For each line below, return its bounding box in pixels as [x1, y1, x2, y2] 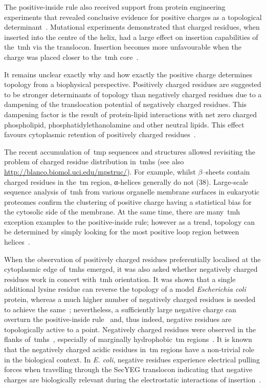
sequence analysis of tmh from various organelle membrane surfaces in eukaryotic [4, 186, 260, 197]
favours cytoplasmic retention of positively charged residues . [4, 129, 196, 140]
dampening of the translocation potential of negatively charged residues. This [4, 99, 247, 110]
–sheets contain [202, 166, 250, 177]
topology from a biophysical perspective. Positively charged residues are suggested [4, 79, 261, 90]
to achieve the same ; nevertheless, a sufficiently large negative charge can [4, 304, 236, 314]
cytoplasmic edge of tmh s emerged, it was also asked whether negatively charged [4, 264, 258, 274]
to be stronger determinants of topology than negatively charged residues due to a [4, 89, 262, 99]
